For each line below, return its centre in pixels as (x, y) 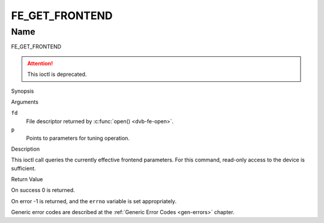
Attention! (40, 63)
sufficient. (23, 168)
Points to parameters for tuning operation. (78, 138)
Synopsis (22, 91)
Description (25, 149)
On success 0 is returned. (43, 190)
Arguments (25, 102)
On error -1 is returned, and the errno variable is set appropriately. (94, 201)
